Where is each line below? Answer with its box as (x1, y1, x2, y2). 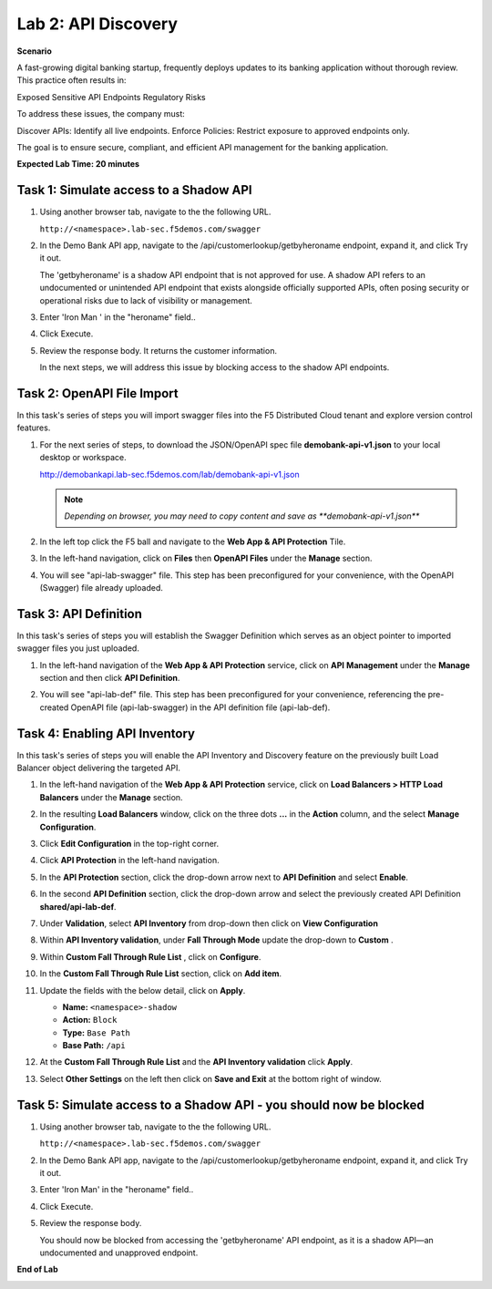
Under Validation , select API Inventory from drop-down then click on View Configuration (39, 917, 378, 929)
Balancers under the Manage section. (39, 791, 183, 802)
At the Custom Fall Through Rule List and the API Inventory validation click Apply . (39, 1057, 354, 1067)
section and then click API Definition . (39, 672, 180, 683)
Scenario (16, 46, 52, 57)
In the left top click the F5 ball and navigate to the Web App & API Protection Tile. (39, 536, 346, 547)
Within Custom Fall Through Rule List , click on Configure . (39, 951, 261, 962)
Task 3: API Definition (16, 606, 143, 622)
